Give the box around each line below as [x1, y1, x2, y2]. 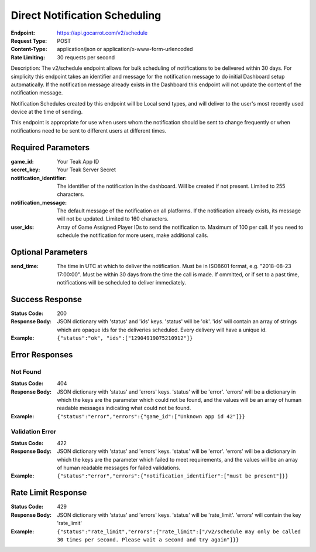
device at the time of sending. [11, 109, 83, 116]
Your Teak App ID [57, 158, 99, 165]
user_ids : [11, 223, 35, 231]
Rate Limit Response [11, 487, 87, 498]
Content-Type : [11, 46, 47, 53]
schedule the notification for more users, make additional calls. [57, 232, 209, 239]
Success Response [11, 294, 82, 304]
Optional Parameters [11, 247, 88, 258]
